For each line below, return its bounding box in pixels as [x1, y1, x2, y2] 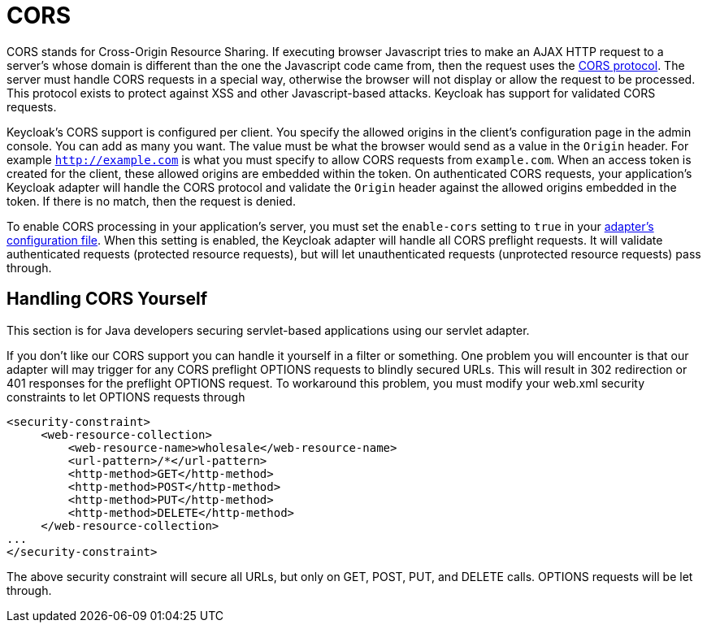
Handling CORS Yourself [7, 288, 207, 310]
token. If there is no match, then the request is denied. [7, 193, 296, 208]
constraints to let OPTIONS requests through [7, 389, 245, 404]
